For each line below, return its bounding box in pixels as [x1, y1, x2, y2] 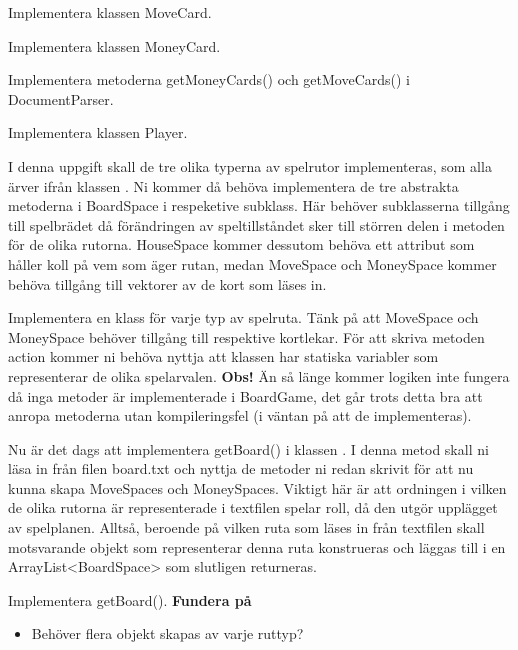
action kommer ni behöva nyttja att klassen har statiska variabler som [8, 346, 439, 367]
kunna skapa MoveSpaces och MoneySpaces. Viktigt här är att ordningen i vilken [8, 477, 507, 498]
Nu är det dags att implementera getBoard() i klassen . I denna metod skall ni [8, 438, 489, 459]
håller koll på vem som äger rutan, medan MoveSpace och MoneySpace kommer [8, 253, 497, 274]
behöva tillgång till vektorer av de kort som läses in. [8, 273, 327, 294]
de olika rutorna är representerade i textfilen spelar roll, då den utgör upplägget [8, 497, 498, 518]
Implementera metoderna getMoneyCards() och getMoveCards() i [8, 69, 411, 90]
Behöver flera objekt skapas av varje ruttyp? [31, 623, 304, 644]
